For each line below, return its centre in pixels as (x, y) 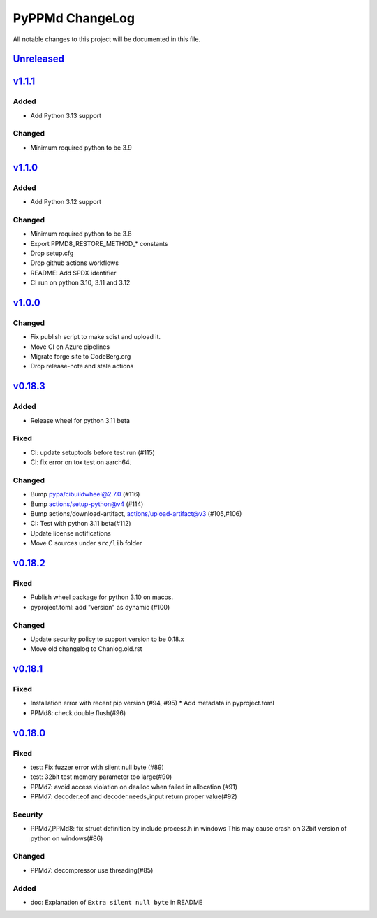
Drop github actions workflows (74, 263)
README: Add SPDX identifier (73, 273)
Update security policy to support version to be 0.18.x (107, 639)
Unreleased (39, 59)
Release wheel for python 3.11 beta (80, 420)
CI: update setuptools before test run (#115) (93, 452)
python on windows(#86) (67, 838)
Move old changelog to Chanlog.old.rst (86, 649)
